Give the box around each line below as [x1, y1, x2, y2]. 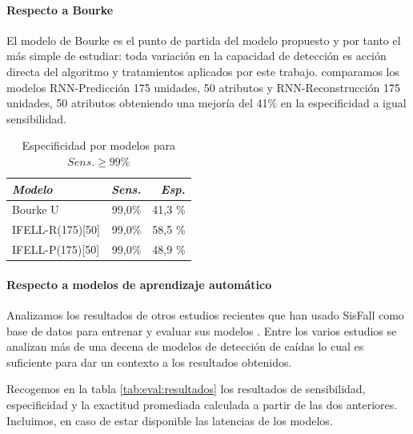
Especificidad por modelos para [22, 137, 175, 154]
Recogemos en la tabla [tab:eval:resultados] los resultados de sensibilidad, [6, 380, 366, 397]
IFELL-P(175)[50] [12, 241, 100, 258]
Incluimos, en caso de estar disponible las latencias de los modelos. [6, 412, 333, 428]
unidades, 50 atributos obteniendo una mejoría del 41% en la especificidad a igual [6, 94, 407, 111]
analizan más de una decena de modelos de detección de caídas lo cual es [6, 338, 364, 355]
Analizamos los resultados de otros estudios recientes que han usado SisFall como [6, 306, 404, 323]
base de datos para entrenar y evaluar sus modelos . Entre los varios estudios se [6, 322, 397, 339]
